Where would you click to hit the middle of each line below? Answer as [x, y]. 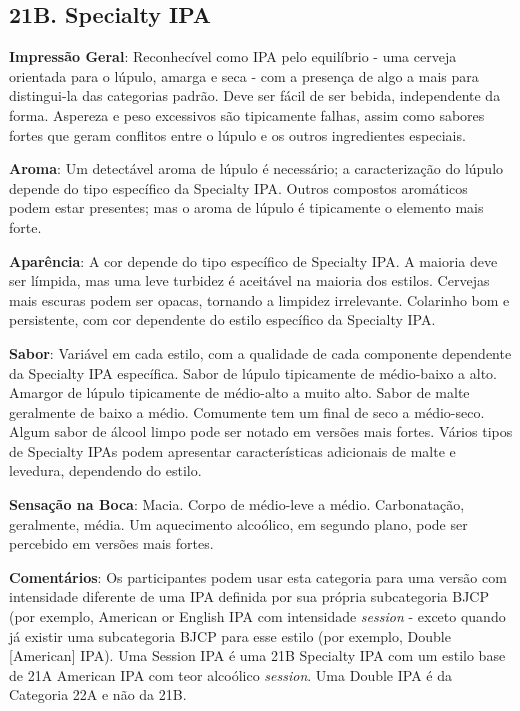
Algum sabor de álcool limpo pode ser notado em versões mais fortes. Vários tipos [261, 431]
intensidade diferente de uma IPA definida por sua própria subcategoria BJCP [249, 596]
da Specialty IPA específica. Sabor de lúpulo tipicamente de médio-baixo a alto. [253, 372]
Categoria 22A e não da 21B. [98, 694]
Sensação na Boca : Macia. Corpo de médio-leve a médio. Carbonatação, [237, 504]
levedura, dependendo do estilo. [105, 470]
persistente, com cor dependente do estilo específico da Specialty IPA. [222, 319]
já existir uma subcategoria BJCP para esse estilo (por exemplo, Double [230, 635]
